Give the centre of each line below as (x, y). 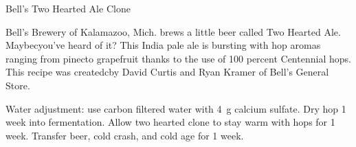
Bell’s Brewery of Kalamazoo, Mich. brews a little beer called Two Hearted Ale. (173, 31)
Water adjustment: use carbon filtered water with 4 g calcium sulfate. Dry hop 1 (176, 108)
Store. (18, 85)
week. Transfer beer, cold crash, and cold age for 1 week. (125, 135)
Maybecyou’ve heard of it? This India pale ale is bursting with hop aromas (163, 45)
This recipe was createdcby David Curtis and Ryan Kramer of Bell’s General (167, 72)
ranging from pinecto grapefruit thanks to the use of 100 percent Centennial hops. (178, 58)
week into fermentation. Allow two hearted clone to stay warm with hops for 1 (170, 122)
